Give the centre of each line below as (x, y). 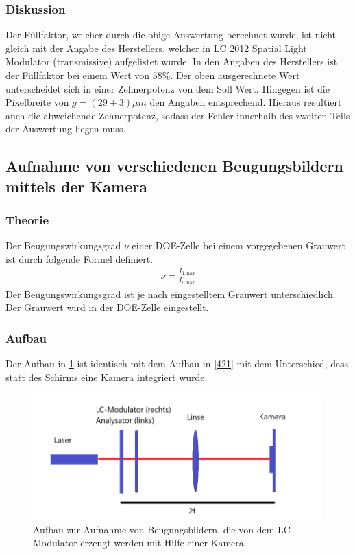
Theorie (27, 220)
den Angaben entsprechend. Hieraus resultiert (246, 102)
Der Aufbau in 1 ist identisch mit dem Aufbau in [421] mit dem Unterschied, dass (177, 363)
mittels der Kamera (76, 186)
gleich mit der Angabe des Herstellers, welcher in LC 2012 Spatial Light (156, 48)
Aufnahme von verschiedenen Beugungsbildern (174, 166)
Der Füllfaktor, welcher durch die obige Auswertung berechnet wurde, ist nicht (171, 35)
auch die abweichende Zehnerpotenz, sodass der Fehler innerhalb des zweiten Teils (178, 115)
